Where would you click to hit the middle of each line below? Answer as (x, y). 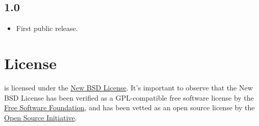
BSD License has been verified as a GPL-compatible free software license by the (129, 97)
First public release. (47, 28)
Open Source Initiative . (41, 117)
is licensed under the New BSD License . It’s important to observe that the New (128, 87)
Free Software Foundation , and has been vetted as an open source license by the (129, 107)
